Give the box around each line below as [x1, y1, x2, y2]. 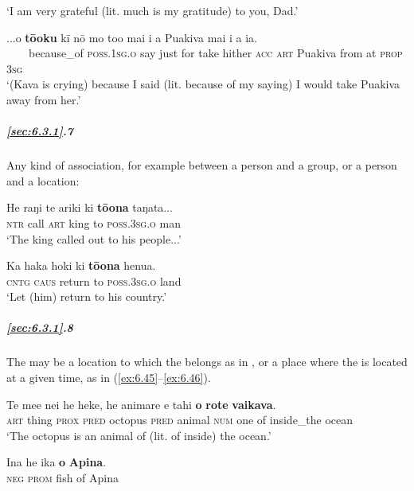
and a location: [6, 172, 80, 189]
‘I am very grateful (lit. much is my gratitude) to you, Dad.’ [6, 2, 299, 18]
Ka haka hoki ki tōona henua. [6, 257, 156, 274]
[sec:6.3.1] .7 [6, 123, 73, 139]
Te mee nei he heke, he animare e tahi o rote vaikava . [6, 396, 276, 412]
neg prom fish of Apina [6, 470, 119, 485]
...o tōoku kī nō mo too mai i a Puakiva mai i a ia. [6, 29, 257, 45]
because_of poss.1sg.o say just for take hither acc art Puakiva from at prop [28, 45, 403, 61]
